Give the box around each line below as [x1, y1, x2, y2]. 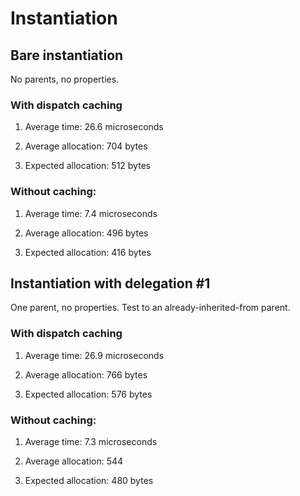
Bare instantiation [10, 47, 124, 64]
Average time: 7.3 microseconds [24, 436, 158, 447]
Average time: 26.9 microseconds [24, 349, 165, 361]
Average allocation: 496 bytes [24, 227, 149, 239]
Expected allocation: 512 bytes [24, 160, 152, 172]
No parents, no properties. [10, 73, 120, 85]
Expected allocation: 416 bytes [24, 246, 152, 258]
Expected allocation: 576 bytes [24, 388, 153, 400]
